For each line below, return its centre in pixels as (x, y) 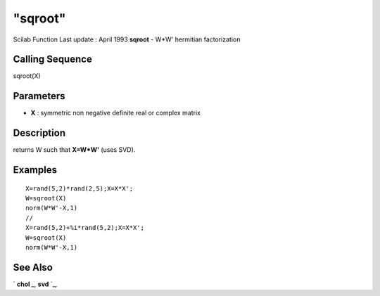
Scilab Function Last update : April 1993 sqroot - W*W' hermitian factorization (127, 39)
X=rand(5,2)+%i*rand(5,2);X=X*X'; (85, 228)
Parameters (39, 96)
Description (39, 133)
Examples (35, 170)
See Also (33, 267)
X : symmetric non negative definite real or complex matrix (115, 113)
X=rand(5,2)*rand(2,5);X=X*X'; (80, 188)
